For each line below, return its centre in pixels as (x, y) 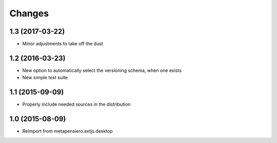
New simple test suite (45, 78)
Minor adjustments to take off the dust (63, 44)
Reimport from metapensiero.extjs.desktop (67, 131)
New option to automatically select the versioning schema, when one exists (102, 70)
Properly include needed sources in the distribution (76, 104)
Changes (29, 13)
